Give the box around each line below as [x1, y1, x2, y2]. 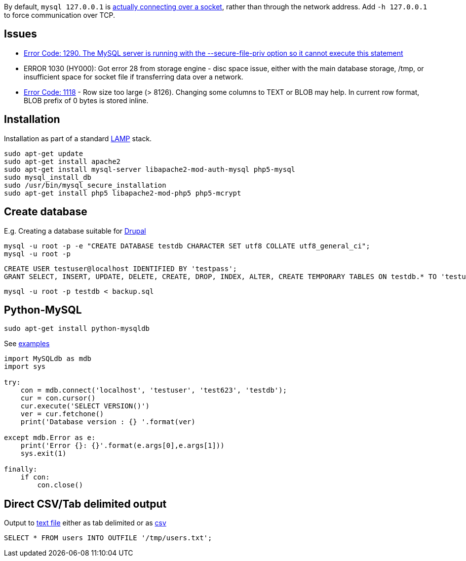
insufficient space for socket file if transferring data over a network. [24, 72, 243, 81]
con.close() [37, 481, 83, 489]
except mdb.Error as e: [4, 434, 96, 442]
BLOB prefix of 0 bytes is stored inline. [24, 96, 149, 105]
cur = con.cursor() [20, 394, 96, 402]
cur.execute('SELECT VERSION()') [20, 402, 150, 410]
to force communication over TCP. [4, 11, 115, 19]
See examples [4, 339, 50, 348]
